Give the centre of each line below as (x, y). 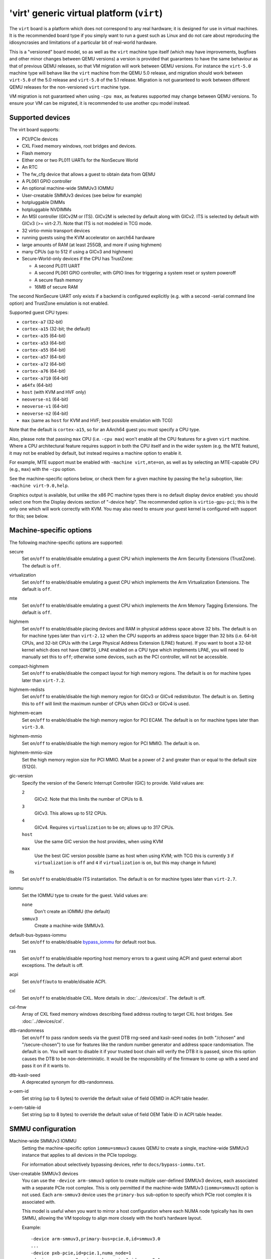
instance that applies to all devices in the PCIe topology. (80, 1155)
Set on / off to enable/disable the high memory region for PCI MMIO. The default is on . (111, 743)
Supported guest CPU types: (39, 313)
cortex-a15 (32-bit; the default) (56, 329)
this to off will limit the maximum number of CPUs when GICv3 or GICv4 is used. (106, 704)
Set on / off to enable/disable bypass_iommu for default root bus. (89, 942)
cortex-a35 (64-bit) (44, 336)
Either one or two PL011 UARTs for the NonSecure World (80, 160)
